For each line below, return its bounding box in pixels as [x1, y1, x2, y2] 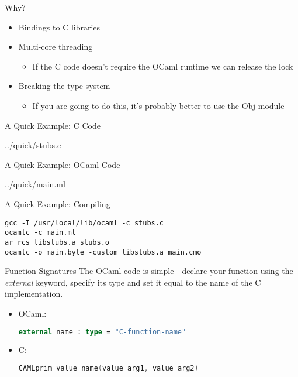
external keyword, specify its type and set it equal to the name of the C [5, 276, 261, 288]
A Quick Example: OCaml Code [5, 158, 120, 170]
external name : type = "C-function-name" [18, 327, 186, 336]
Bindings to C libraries [18, 20, 101, 33]
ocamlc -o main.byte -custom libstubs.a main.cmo [5, 248, 202, 256]
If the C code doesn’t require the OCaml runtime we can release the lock [32, 60, 293, 72]
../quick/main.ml [5, 178, 65, 190]
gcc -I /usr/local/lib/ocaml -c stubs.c [5, 218, 164, 227]
